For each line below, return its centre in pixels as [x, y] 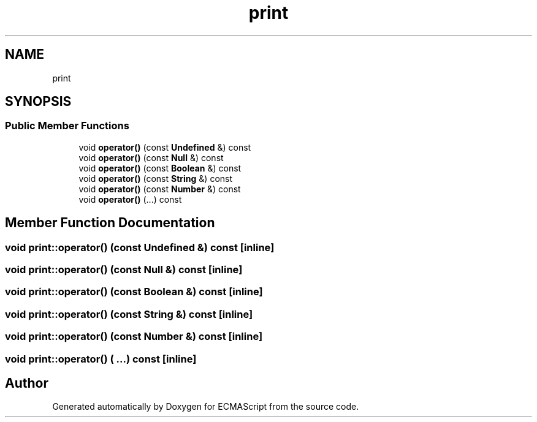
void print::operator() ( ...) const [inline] [101, 359]
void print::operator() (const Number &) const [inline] [134, 337]
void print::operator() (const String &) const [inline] [129, 314]
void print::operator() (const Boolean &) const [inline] [134, 292]
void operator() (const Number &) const [160, 189]
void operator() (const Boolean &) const [160, 168]
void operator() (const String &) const [156, 178]
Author [27, 383]
